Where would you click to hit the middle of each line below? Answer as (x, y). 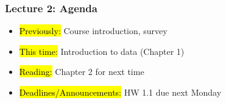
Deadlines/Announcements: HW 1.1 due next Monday (120, 92)
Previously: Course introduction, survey (93, 31)
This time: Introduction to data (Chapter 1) (102, 51)
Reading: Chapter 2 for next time (82, 72)
